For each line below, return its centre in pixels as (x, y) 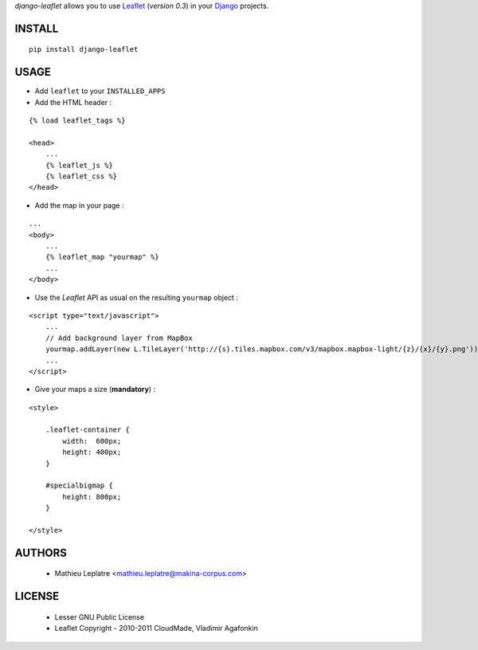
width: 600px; (92, 441)
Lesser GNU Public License (100, 617)
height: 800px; (92, 497)
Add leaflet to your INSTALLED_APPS (100, 91)
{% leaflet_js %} (79, 165)
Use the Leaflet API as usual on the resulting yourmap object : (137, 297)
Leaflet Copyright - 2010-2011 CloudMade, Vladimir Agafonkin (156, 628)
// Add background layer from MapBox (119, 338)
